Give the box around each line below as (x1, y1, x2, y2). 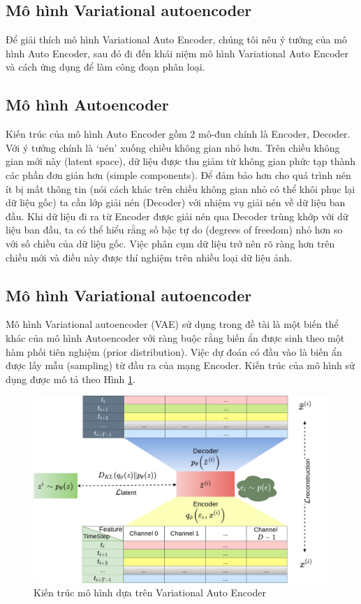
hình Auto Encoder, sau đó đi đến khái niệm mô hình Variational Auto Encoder (6, 45, 349, 60)
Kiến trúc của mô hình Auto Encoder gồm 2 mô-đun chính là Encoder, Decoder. (6, 127, 351, 141)
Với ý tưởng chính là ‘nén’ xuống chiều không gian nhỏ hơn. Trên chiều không (6, 140, 340, 154)
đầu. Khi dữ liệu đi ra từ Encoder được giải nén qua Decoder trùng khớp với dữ (6, 208, 348, 223)
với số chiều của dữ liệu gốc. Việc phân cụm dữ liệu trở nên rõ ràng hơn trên (6, 236, 335, 250)
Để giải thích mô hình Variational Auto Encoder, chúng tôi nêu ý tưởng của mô (6, 32, 347, 47)
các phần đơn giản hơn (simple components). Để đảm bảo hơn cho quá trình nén (6, 167, 351, 182)
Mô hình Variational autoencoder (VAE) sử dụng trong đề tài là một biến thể (6, 317, 339, 331)
